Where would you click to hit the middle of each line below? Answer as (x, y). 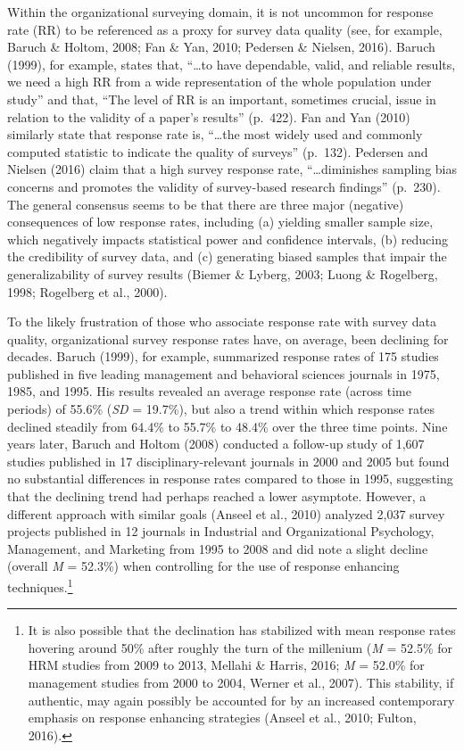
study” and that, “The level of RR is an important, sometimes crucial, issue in (222, 99)
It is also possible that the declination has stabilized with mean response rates (242, 630)
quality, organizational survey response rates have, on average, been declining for (228, 338)
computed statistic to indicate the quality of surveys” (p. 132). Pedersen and (218, 151)
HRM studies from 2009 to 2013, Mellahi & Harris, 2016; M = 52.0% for (226, 665)
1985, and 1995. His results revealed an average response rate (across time (209, 391)
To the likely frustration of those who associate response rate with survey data (222, 322)
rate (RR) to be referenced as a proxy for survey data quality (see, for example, (225, 29)
